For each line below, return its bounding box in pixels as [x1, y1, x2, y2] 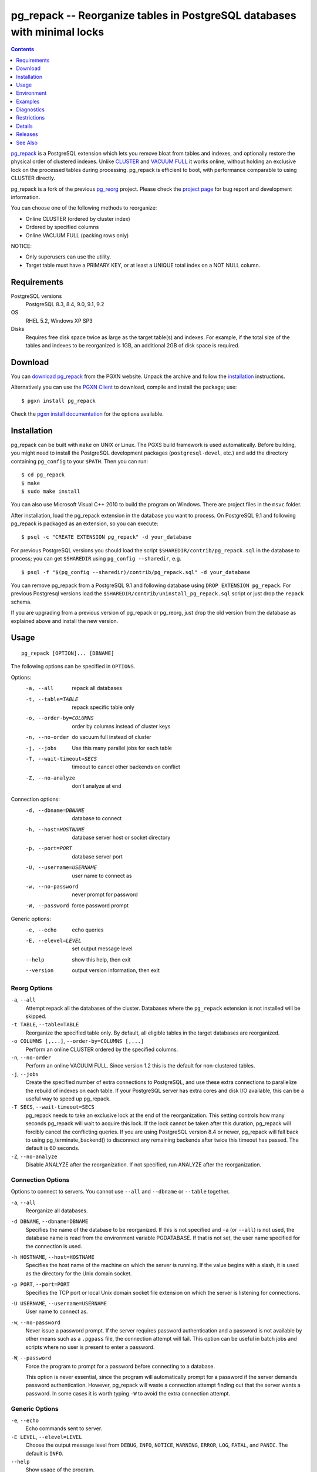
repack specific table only [72, 704, 134, 711]
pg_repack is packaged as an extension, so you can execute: [11, 520, 158, 527]
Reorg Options [11, 984, 53, 992]
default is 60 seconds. [25, 1145, 80, 1152]
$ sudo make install [21, 488, 80, 495]
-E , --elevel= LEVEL [25, 937, 82, 944]
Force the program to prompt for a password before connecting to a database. [25, 1362, 215, 1370]
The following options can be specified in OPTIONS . [11, 663, 136, 670]
